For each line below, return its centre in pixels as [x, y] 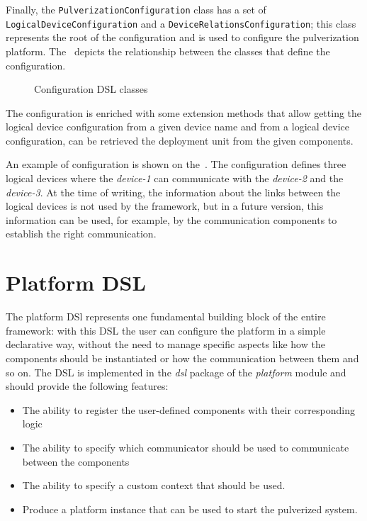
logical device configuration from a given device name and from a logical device [178, 127]
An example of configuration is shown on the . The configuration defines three [176, 164]
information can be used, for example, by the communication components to [171, 219]
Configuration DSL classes [91, 89]
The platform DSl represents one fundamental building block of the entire [166, 316]
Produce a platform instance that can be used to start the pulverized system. [190, 509]
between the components [76, 461]
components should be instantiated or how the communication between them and [182, 358]
